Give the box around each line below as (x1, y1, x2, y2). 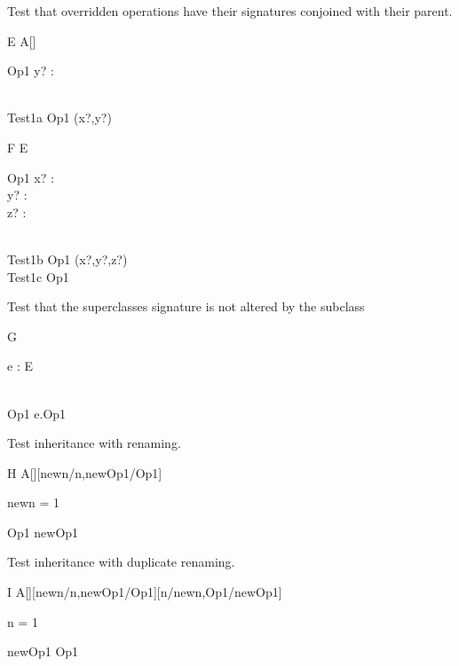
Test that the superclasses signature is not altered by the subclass (7, 297, 365, 316)
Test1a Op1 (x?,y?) (7, 108, 112, 127)
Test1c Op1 (7, 267, 69, 286)
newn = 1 (7, 493, 60, 512)
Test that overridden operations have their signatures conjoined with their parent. (7, 2, 453, 20)
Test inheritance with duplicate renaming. (7, 552, 235, 571)
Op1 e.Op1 (7, 404, 67, 422)
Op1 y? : (7, 61, 54, 80)
